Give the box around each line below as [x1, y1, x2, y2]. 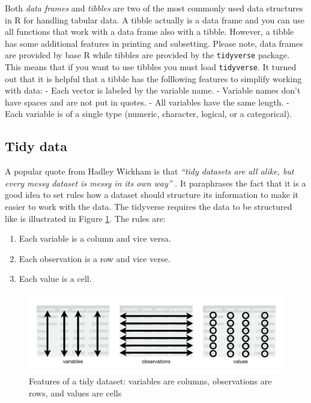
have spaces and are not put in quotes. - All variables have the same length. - [5, 95, 289, 108]
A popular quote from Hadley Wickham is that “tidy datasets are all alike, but [5, 165, 294, 178]
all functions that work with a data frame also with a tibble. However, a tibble [5, 25, 294, 38]
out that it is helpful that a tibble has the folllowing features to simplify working [5, 72, 302, 85]
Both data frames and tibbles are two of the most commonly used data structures [5, 2, 303, 14]
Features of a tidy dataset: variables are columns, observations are [29, 375, 272, 387]
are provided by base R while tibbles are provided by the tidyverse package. [5, 49, 290, 61]
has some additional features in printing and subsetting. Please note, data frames [5, 37, 303, 49]
